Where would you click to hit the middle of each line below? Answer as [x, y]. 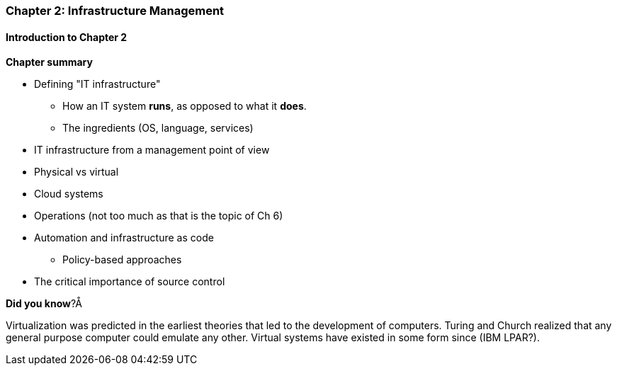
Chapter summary [49, 62]
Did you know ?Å [44, 304]
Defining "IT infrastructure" [97, 84]
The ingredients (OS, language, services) [158, 128]
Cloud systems [69, 194]
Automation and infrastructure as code [124, 238]
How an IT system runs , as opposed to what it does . [185, 106]
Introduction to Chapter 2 [67, 37]
